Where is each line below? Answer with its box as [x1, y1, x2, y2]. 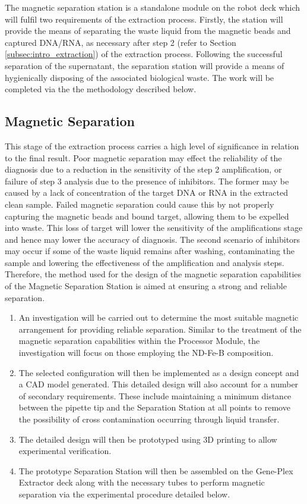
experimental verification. [18, 444, 112, 457]
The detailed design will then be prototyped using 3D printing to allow [18, 433, 277, 445]
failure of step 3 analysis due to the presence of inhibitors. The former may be [5, 174, 289, 187]
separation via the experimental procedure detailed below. [18, 487, 230, 500]
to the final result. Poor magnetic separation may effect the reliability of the [5, 151, 282, 164]
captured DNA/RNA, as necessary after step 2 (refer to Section [5, 36, 236, 48]
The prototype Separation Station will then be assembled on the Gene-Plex [18, 464, 293, 477]
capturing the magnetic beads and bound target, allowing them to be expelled [5, 209, 289, 222]
